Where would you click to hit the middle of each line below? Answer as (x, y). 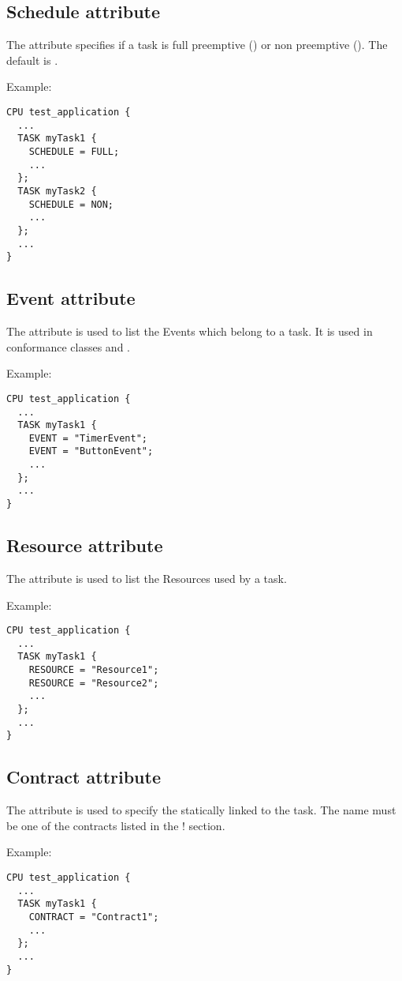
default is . (32, 60)
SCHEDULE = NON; (71, 204)
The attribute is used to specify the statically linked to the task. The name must (201, 810)
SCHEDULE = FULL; (74, 151)
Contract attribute (84, 777)
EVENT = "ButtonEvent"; (91, 451)
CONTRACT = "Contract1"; (94, 917)
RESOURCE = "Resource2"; (94, 683)
